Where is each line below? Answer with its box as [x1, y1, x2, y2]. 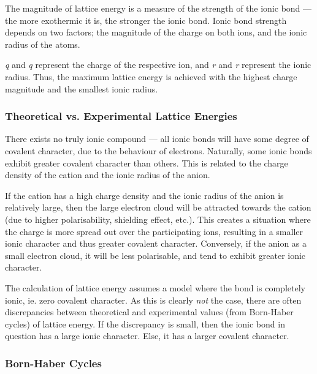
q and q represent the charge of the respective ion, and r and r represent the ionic [5, 58, 311, 71]
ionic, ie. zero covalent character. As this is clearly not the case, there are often [5, 293, 302, 306]
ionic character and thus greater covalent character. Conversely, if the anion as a [5, 237, 307, 250]
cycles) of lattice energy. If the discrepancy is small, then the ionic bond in [5, 317, 285, 330]
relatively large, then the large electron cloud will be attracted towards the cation [5, 201, 311, 214]
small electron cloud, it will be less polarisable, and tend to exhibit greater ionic [5, 249, 306, 261]
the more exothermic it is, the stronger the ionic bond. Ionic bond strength [5, 13, 287, 26]
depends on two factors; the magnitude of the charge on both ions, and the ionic [5, 26, 307, 39]
